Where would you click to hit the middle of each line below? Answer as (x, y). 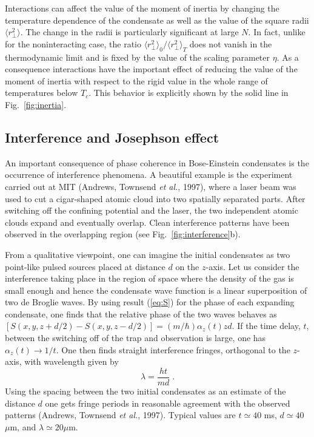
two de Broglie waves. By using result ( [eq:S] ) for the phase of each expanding (150, 302)
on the (187, 266)
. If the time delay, (266, 326)
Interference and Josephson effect (112, 137)
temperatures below (42, 93)
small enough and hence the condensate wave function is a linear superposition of (156, 290)
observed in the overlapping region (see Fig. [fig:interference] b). (123, 234)
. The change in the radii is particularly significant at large (129, 32)
